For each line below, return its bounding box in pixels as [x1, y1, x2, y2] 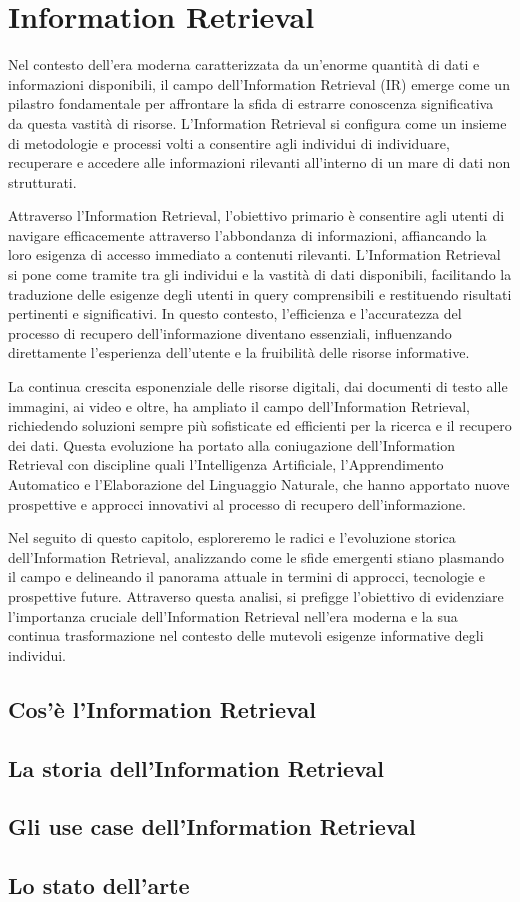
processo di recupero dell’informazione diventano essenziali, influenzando [8, 322, 452, 343]
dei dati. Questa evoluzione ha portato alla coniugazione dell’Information [8, 434, 456, 455]
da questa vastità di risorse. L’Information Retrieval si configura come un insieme [8, 112, 507, 133]
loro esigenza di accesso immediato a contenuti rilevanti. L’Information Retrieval [8, 244, 501, 265]
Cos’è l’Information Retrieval [8, 693, 316, 724]
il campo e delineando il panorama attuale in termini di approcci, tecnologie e [8, 566, 485, 587]
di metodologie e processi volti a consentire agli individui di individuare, [8, 132, 450, 153]
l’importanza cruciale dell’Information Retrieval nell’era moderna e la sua [8, 605, 458, 626]
